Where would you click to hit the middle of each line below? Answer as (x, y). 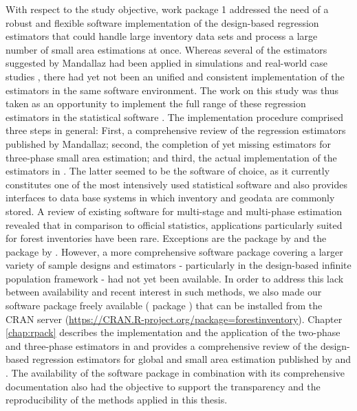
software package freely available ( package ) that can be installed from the (164, 306)
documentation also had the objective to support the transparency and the (163, 386)
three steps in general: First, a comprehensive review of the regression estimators (176, 130)
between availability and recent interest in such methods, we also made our (164, 292)
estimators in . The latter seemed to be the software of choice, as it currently (168, 171)
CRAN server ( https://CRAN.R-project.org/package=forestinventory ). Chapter (174, 319)
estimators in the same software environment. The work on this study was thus (172, 90)
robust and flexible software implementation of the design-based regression (162, 22)
